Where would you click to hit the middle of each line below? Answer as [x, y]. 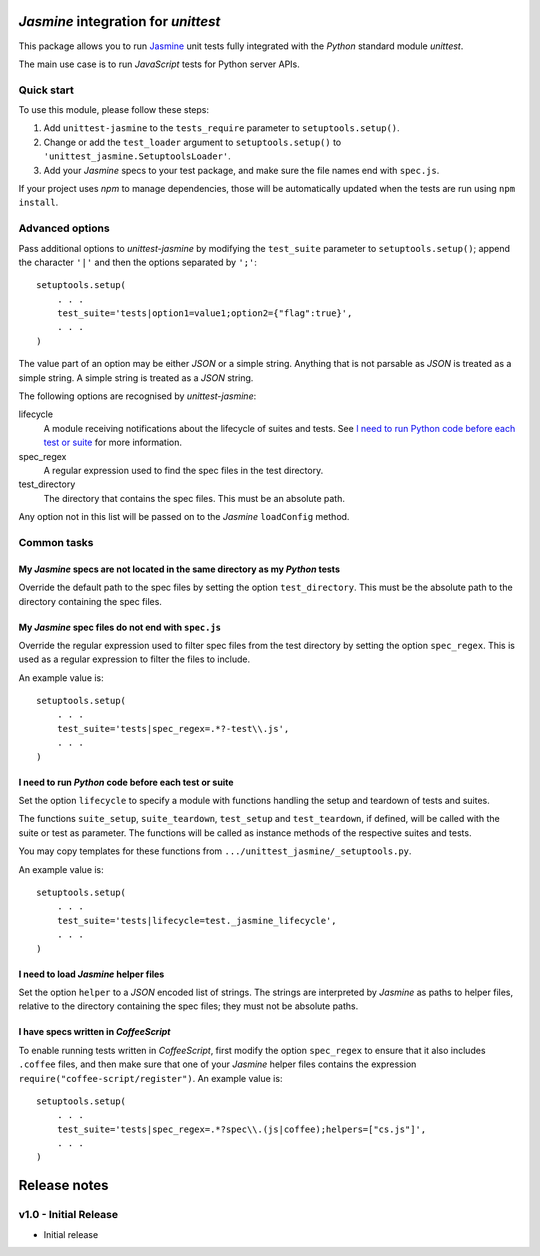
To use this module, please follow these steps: [114, 110]
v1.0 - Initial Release [68, 1215]
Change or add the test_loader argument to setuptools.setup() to [192, 142]
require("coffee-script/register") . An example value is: [150, 1078]
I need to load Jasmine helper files [91, 974]
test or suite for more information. [113, 442]
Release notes [63, 1185]
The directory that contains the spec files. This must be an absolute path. [194, 498]
